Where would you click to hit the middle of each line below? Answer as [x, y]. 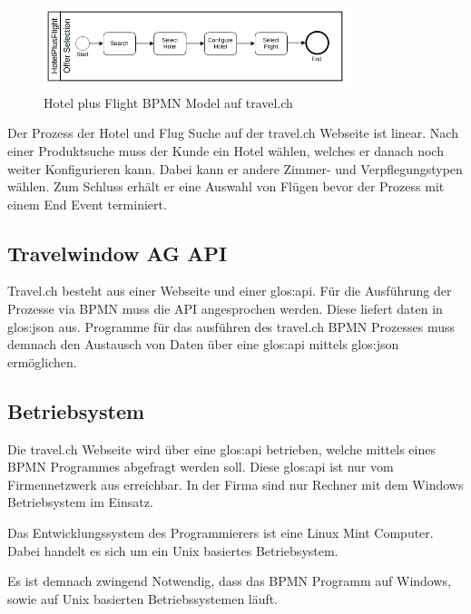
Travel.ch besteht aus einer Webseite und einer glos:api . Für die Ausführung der [230, 291]
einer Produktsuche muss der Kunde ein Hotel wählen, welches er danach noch [226, 150]
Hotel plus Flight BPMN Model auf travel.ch [168, 102]
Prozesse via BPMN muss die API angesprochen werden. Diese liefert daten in [225, 309]
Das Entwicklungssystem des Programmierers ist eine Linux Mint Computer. [221, 533]
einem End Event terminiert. [87, 204]
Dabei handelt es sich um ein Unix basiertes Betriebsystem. [173, 550]
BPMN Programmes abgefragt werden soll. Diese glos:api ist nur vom [201, 467]
